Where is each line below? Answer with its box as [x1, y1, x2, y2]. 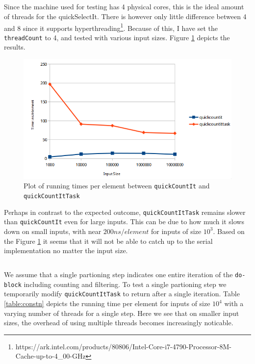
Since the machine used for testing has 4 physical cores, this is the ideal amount [4, 1, 244, 12]
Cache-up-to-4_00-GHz [15, 351, 86, 361]
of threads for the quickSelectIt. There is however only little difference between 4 [4, 11, 247, 21]
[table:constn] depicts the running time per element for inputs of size [4, 298, 210, 309]
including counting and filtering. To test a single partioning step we [24, 279, 227, 289]
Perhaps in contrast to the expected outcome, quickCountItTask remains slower [4, 207, 246, 217]
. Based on [213, 226, 245, 236]
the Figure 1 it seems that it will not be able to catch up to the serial [4, 235, 213, 246]
